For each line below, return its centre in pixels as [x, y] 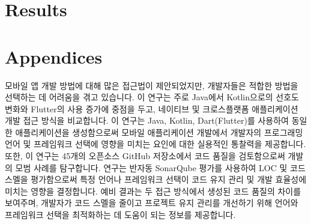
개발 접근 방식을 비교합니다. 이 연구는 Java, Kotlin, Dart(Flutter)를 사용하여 [147, 120]
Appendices [54, 56]
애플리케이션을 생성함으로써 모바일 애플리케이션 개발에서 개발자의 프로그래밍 [159, 132]
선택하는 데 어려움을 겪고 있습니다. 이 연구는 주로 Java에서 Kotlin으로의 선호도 [152, 97]
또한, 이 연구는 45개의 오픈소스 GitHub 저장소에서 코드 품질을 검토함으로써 [145, 156]
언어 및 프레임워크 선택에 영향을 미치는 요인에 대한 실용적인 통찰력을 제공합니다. [155, 144]
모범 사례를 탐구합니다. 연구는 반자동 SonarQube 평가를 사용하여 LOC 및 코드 [160, 167]
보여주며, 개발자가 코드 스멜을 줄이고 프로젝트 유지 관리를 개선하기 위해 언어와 [152, 203]
